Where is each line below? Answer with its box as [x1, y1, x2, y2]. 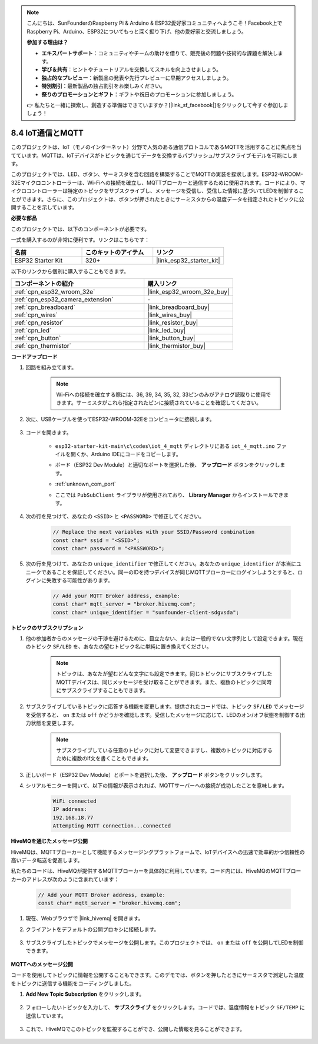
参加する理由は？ [26, 39, 68, 46]
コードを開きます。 [25, 429, 72, 436]
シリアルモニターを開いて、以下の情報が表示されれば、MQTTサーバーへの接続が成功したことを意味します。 [25, 782, 288, 789]
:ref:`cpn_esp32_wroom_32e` [14, 287, 95, 295]
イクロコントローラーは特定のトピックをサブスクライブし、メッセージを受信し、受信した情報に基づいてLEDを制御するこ [11, 187, 304, 194]
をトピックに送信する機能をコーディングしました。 [11, 980, 135, 987]
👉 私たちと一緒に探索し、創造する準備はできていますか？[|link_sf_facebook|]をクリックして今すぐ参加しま [26, 101, 289, 108]
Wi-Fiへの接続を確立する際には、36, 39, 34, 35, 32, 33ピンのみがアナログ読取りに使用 [56, 391, 266, 398]
